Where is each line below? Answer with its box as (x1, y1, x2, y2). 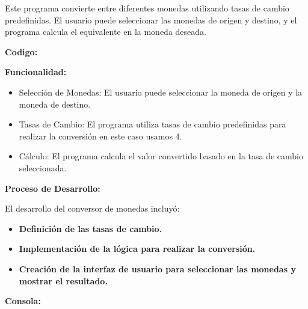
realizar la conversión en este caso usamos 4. (19, 129, 182, 142)
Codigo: (5, 45, 38, 58)
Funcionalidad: (5, 66, 67, 78)
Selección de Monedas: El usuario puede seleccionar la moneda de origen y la (19, 85, 303, 98)
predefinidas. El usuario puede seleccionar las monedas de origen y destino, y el (5, 13, 297, 26)
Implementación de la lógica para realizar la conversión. (19, 242, 256, 255)
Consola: (5, 295, 41, 307)
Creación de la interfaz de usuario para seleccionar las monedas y (19, 262, 296, 275)
